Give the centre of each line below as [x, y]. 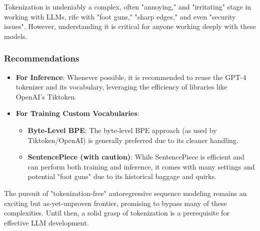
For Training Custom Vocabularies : [77, 113]
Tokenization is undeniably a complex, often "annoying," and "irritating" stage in [128, 6]
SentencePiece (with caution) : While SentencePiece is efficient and [136, 157]
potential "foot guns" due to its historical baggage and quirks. [122, 176]
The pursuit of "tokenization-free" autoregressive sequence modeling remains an [125, 193]
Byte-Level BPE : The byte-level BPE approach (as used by [122, 130]
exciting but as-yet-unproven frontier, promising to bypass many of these [115, 203]
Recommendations [42, 58]
